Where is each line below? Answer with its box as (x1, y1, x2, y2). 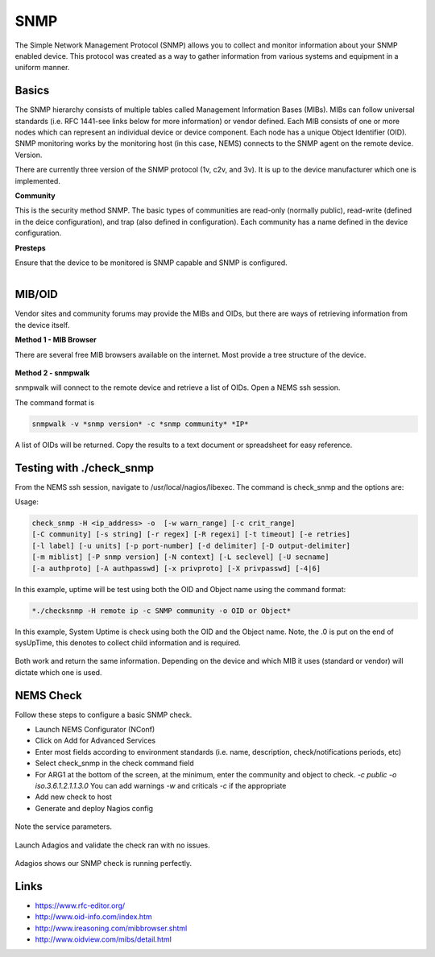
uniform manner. (14, 63, 70, 72)
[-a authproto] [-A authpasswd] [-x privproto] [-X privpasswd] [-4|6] (31, 564, 321, 573)
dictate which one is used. (14, 667, 102, 677)
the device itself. (14, 320, 70, 329)
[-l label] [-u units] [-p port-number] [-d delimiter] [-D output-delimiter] (31, 541, 350, 550)
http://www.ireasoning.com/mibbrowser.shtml (35, 923, 188, 933)
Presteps (14, 242, 46, 253)
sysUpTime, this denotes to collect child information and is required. (14, 637, 242, 648)
